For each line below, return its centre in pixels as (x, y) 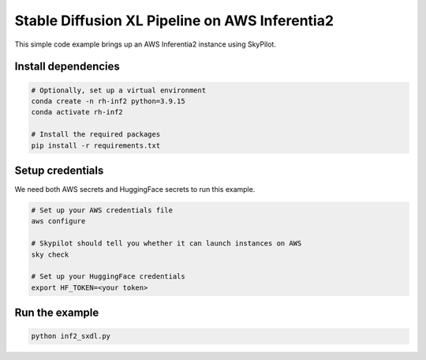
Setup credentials (59, 170)
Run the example (57, 313)
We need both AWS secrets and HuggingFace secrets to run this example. (135, 189)
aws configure (58, 221)
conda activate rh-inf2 (77, 112)
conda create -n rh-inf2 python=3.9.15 (108, 101)
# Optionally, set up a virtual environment (119, 90)
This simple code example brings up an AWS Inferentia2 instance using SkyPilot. (145, 44)
